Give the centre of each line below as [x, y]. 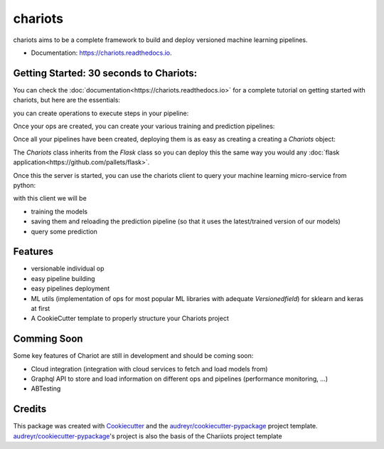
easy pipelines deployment [70, 289]
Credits [30, 409]
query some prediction [64, 231]
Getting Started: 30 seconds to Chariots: [105, 73]
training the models [59, 211]
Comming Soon [48, 339]
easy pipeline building [63, 278]
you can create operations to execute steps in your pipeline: [101, 113]
